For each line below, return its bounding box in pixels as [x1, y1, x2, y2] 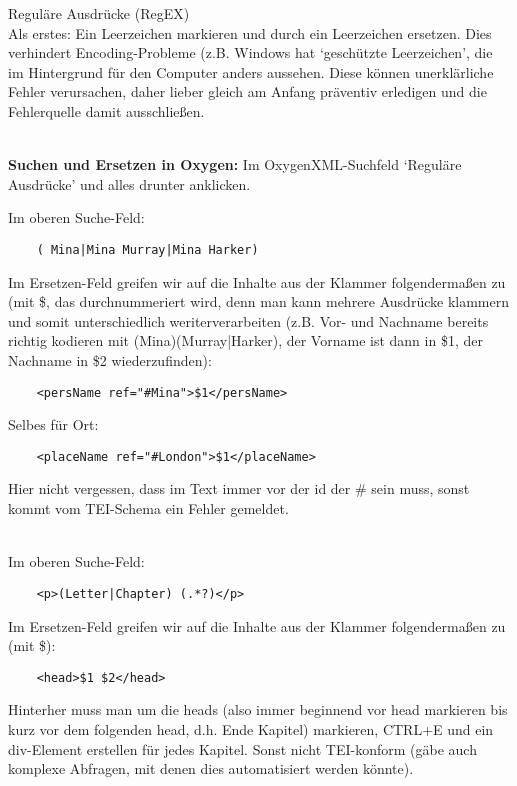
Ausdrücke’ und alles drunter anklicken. [8, 173, 251, 194]
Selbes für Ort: [8, 414, 99, 435]
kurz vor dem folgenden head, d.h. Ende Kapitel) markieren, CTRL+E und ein [8, 718, 494, 739]
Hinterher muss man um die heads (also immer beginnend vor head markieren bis [8, 699, 508, 720]
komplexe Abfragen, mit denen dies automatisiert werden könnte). [8, 758, 414, 779]
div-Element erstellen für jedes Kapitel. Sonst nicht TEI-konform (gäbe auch [8, 738, 477, 759]
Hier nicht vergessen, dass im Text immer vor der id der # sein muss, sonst [8, 478, 470, 499]
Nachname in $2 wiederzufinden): [8, 349, 212, 370]
